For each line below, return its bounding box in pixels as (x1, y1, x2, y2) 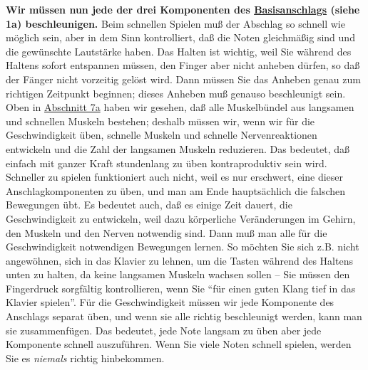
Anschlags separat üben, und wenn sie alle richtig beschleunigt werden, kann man (6, 309, 362, 324)
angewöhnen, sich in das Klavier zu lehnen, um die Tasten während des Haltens (6, 253, 353, 268)
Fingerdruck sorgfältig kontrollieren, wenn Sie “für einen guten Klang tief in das (6, 280, 356, 295)
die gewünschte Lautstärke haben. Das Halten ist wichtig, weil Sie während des (6, 43, 352, 58)
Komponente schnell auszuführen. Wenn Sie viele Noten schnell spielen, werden (6, 337, 352, 351)
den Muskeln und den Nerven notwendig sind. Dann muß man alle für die (6, 225, 327, 240)
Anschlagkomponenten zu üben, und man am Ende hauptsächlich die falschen (6, 183, 346, 198)
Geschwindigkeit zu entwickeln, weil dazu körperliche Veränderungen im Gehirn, (6, 211, 356, 226)
